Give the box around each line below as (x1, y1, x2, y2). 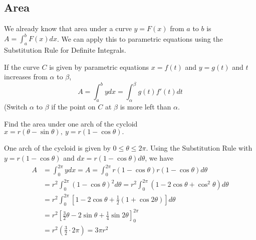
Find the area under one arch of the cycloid (4, 118, 138, 129)
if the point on (51, 101, 96, 112)
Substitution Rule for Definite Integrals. (4, 45, 126, 55)
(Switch (4, 101, 28, 112)
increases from (4, 71, 48, 82)
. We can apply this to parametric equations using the (57, 33, 223, 44)
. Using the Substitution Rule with (146, 143, 252, 153)
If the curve (4, 61, 40, 72)
